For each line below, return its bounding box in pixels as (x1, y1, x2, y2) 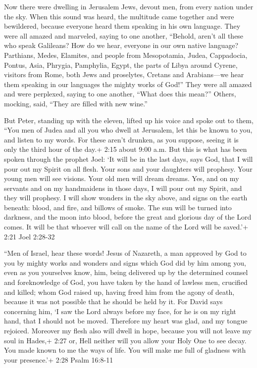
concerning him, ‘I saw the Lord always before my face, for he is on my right (4, 306, 236, 316)
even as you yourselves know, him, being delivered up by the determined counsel (4, 267, 248, 277)
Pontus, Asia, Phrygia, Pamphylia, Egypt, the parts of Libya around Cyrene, (4, 59, 238, 70)
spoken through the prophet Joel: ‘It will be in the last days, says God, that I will (4, 153, 253, 164)
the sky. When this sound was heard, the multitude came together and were (4, 11, 234, 21)
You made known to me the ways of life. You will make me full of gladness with (4, 345, 246, 355)
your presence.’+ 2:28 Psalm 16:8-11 (4, 354, 113, 365)
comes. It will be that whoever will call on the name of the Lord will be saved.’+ (4, 222, 249, 232)
